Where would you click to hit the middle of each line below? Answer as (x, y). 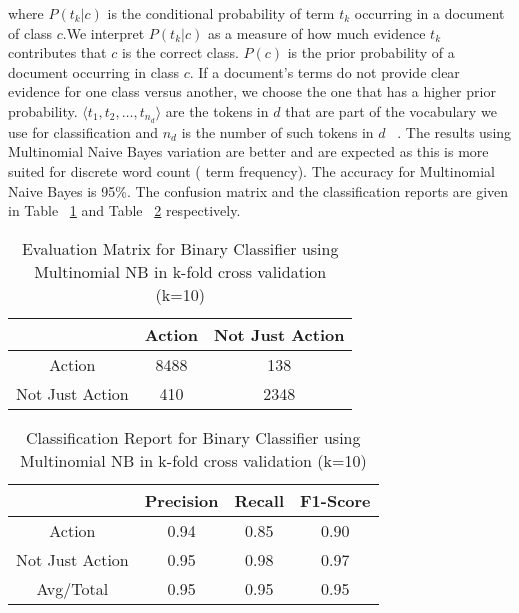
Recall (259, 500)
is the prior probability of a (371, 52)
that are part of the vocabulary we (391, 110)
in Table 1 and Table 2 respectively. (124, 210)
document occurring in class (93, 71)
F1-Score (335, 500)
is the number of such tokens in (277, 131)
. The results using (454, 131)
